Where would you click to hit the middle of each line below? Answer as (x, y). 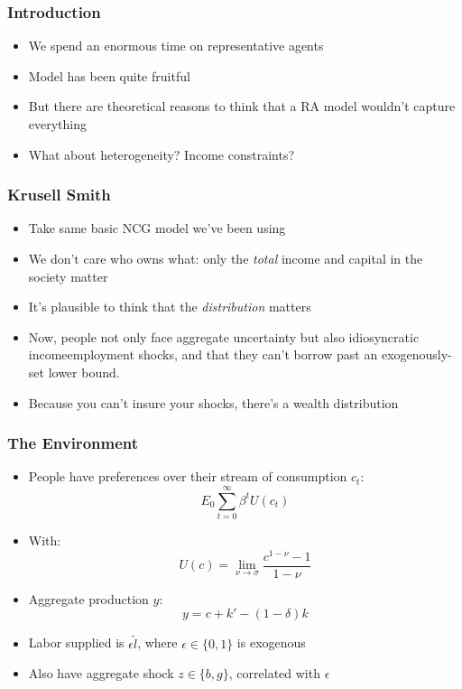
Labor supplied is (76, 642)
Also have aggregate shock (101, 673)
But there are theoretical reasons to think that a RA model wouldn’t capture (242, 106)
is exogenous (271, 642)
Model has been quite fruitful (109, 75)
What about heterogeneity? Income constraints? (162, 154)
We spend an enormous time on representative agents (176, 46)
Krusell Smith (59, 195)
